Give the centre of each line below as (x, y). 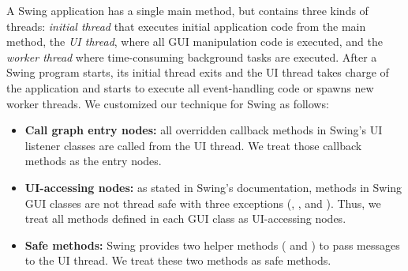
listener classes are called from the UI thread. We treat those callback (193, 145)
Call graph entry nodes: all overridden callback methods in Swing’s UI (204, 130)
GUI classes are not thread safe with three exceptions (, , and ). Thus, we (203, 203)
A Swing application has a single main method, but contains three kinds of (187, 10)
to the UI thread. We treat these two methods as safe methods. (178, 260)
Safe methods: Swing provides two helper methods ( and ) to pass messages (212, 245)
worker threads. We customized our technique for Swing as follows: (168, 103)
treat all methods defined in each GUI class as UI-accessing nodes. (185, 218)
